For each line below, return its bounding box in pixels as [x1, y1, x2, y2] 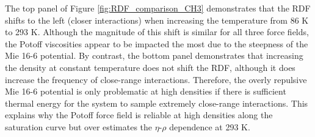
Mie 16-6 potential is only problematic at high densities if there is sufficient [5, 85, 286, 98]
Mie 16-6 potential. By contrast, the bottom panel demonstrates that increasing [5, 49, 303, 62]
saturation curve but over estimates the [5, 120, 153, 133]
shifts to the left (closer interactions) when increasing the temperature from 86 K [5, 13, 309, 26]
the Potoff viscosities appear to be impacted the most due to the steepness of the [5, 37, 308, 50]
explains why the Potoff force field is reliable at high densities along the [5, 109, 273, 121]
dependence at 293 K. [169, 120, 250, 133]
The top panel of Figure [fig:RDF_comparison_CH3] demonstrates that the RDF [5, 2, 311, 14]
